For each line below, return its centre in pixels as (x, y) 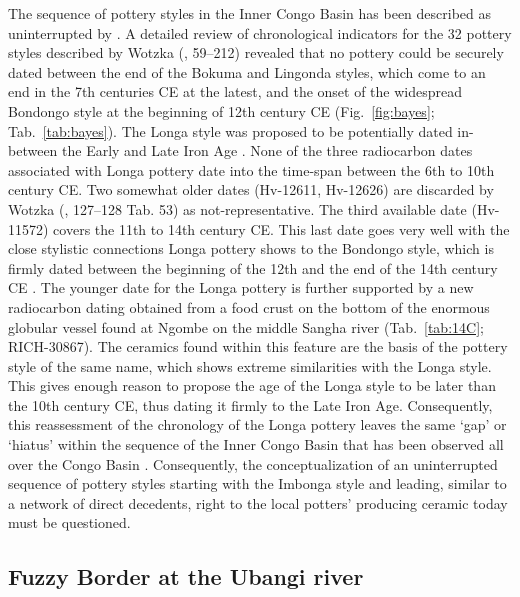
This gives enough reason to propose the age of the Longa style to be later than (252, 385)
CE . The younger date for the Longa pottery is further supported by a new (241, 287)
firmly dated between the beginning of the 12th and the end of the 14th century (253, 267)
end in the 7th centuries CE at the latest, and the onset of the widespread (235, 91)
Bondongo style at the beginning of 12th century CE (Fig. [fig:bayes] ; (221, 110)
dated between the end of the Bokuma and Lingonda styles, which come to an (247, 71)
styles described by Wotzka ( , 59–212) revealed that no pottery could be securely (256, 52)
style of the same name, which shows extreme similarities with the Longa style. (250, 365)
